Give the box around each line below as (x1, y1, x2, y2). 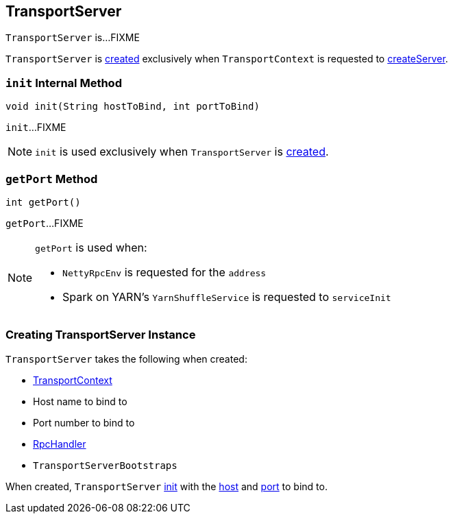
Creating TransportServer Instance (5, 328, 196, 342)
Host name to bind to (33, 395, 127, 407)
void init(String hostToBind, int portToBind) (5, 101, 260, 112)
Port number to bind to (33, 416, 135, 429)
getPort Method (5, 171, 98, 186)
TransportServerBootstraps (33, 459, 177, 471)
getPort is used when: (35, 240, 147, 254)
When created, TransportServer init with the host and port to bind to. (5, 480, 328, 492)
